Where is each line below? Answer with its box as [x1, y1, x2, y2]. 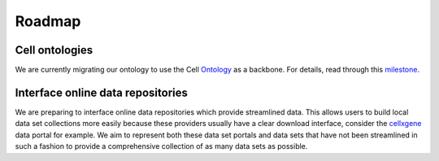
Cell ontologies [15, 43, 93, 57]
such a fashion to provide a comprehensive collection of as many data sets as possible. [15, 141, 308, 151]
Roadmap [15, 12, 81, 30]
